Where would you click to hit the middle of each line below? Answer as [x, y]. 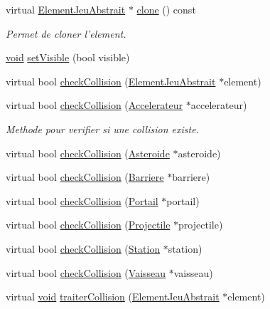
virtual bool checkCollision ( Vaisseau [86, 272]
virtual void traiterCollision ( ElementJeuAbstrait [113, 297]
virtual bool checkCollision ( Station [83, 248]
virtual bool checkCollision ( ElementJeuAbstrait [111, 81]
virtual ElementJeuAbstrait [66, 9]
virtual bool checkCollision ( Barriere [85, 177]
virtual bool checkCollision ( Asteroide [88, 153]
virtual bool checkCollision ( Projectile [88, 225]
